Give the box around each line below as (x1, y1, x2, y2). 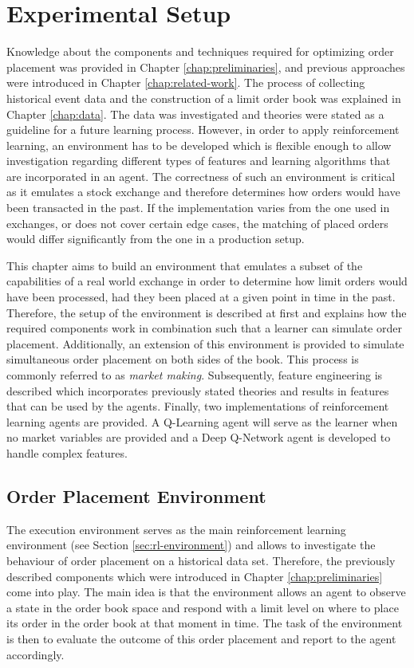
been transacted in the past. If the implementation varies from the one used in (6, 199, 390, 216)
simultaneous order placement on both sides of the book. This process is (6, 351, 359, 367)
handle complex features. (6, 444, 128, 461)
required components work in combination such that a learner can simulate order (6, 320, 402, 336)
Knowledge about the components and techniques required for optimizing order (6, 43, 394, 60)
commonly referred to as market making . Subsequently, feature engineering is (6, 367, 383, 383)
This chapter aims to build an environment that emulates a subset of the (6, 257, 363, 273)
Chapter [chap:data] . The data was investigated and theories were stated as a (6, 105, 384, 122)
